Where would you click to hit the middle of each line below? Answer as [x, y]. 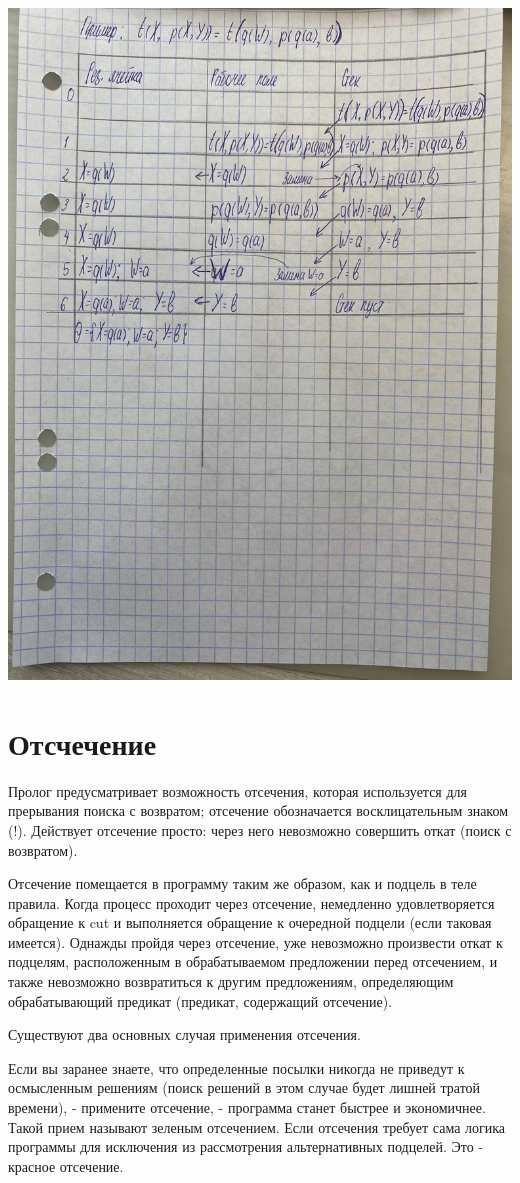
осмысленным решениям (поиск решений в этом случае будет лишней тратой [244, 1087]
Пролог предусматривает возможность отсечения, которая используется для [238, 790]
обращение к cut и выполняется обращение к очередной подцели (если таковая [250, 922]
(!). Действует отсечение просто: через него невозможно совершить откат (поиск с [260, 829]
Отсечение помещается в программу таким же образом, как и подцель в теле [242, 883]
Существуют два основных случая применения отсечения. [184, 1034]
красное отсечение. [66, 1165]
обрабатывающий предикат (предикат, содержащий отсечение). [200, 1000]
